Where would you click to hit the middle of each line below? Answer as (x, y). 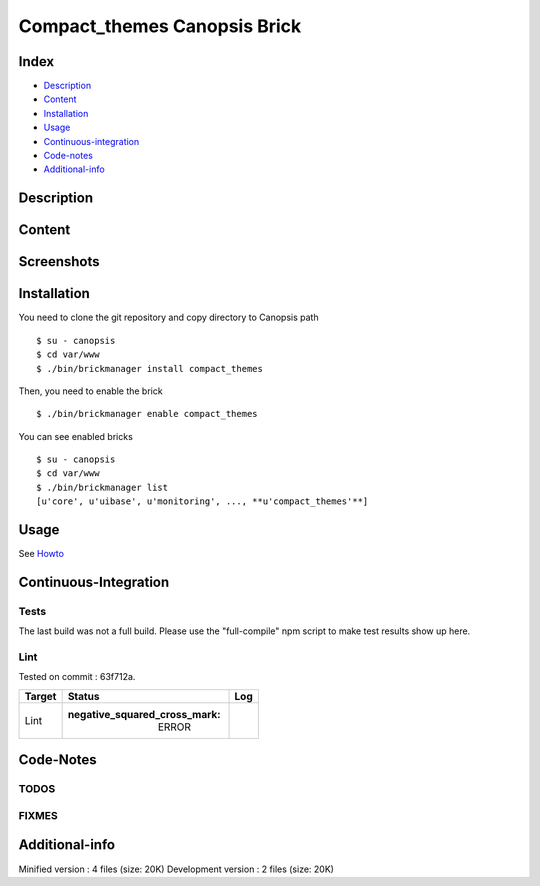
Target (40, 696)
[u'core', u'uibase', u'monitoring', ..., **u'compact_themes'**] (202, 501)
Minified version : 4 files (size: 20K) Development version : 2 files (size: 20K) (176, 869)
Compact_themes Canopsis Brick (160, 26)
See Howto (41, 554)
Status (83, 696)
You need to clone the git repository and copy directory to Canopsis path (168, 317)
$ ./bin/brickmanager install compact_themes (150, 368)
